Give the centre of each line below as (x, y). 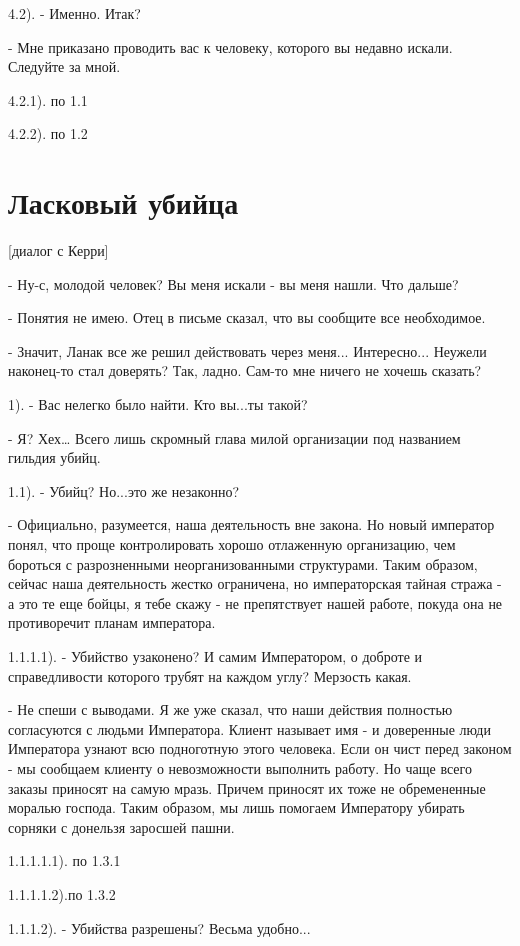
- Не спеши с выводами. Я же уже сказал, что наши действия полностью (230, 709)
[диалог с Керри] (58, 250)
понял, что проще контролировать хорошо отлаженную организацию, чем (232, 544)
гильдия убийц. (54, 457)
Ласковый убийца (123, 202)
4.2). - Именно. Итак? (74, 13)
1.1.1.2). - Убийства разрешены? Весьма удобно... (159, 927)
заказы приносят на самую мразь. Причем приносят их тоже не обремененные (247, 787)
